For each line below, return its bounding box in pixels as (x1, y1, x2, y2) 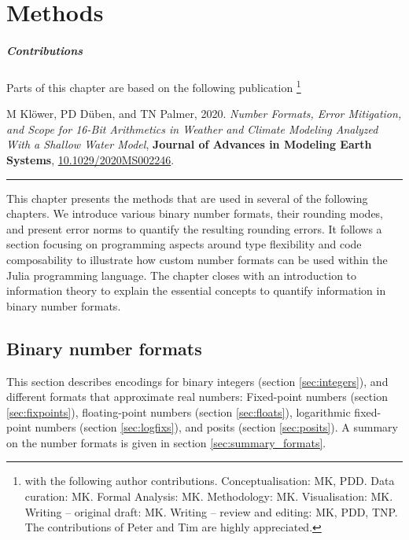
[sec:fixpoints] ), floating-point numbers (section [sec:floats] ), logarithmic (6, 403, 351, 420)
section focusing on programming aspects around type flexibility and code (6, 236, 362, 252)
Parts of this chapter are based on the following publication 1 (6, 76, 301, 95)
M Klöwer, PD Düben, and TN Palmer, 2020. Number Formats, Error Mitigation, (6, 105, 402, 122)
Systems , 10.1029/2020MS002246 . (6, 151, 175, 167)
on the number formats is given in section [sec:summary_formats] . (6, 434, 326, 450)
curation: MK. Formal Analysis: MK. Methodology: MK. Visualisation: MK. (24, 488, 393, 505)
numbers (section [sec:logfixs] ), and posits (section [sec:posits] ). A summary (35, 419, 398, 435)
